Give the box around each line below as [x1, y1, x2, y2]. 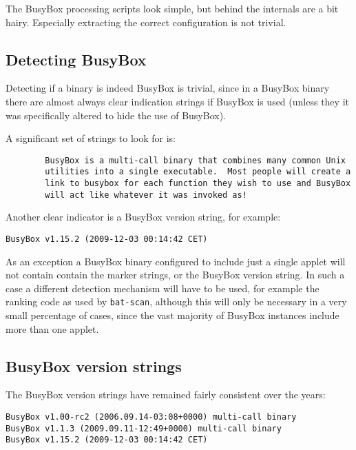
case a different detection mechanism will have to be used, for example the [6, 280, 320, 295]
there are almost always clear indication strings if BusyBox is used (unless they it [6, 94, 349, 108]
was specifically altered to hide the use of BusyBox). [6, 108, 226, 122]
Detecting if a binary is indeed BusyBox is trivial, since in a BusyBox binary [6, 81, 330, 95]
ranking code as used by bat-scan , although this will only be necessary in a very [6, 294, 347, 309]
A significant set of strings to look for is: [6, 131, 176, 145]
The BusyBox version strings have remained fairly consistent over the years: [6, 387, 326, 402]
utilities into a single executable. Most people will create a [45, 167, 351, 177]
